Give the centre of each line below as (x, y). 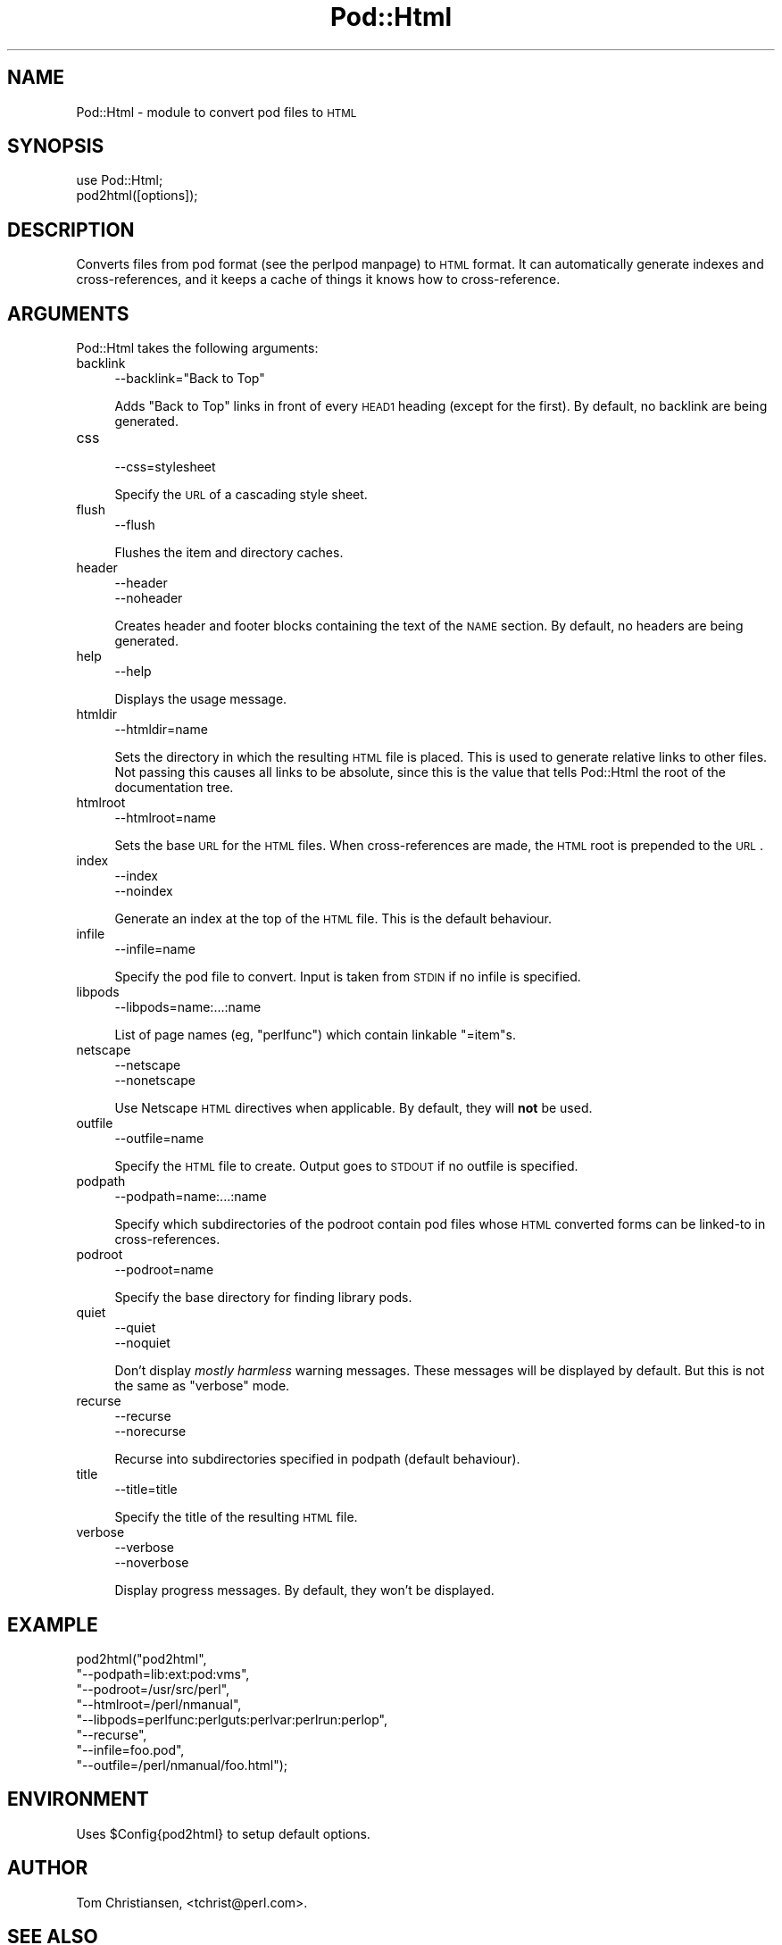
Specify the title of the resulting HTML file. (236, 1517)
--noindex (144, 891)
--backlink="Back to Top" (190, 379)
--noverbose (152, 1563)
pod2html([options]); (137, 196)
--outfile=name (159, 1139)
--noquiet (142, 1343)
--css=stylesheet (165, 467)
